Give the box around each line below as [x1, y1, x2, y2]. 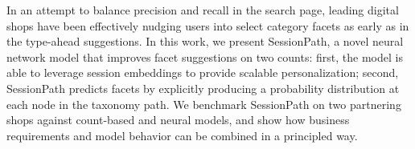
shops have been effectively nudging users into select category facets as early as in [6, 17, 409, 34]
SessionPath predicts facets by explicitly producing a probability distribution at [6, 79, 400, 96]
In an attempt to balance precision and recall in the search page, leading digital [6, 2, 399, 18]
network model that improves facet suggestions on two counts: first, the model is [6, 48, 403, 65]
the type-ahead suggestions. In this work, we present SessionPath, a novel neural [6, 33, 404, 50]
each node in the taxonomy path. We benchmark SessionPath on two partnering [6, 95, 401, 112]
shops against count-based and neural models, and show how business [6, 111, 350, 128]
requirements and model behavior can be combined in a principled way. [6, 127, 358, 143]
